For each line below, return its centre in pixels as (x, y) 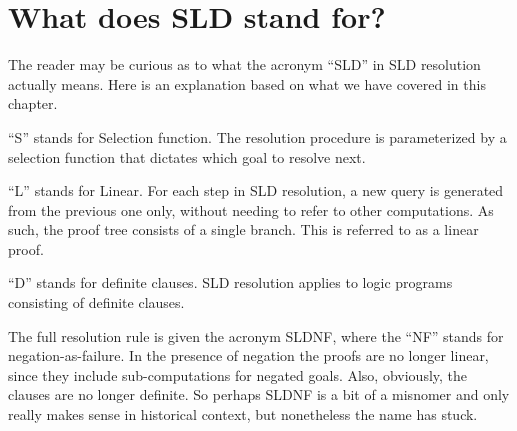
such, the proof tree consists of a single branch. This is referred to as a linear (243, 229)
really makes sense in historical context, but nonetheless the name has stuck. (243, 414)
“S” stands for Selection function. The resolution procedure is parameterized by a (257, 136)
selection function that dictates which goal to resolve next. (187, 156)
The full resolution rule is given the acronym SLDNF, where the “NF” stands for (256, 335)
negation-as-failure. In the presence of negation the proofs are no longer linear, (248, 355)
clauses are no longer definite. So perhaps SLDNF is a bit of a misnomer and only (259, 394)
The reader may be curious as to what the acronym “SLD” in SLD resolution (244, 64)
